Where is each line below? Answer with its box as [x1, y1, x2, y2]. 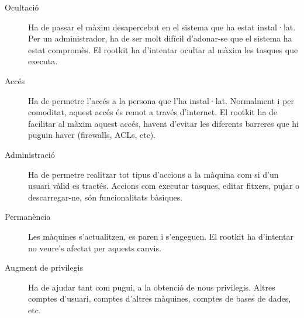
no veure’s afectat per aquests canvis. [28, 241, 161, 254]
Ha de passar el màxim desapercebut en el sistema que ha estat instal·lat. [28, 20, 296, 33]
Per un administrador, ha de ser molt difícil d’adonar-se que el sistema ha [28, 32, 292, 44]
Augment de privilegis [5, 261, 83, 274]
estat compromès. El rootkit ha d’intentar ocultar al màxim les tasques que [28, 43, 298, 56]
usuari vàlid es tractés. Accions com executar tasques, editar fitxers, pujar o [28, 179, 299, 192]
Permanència [5, 210, 51, 223]
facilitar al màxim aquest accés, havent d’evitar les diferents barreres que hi [28, 117, 299, 129]
